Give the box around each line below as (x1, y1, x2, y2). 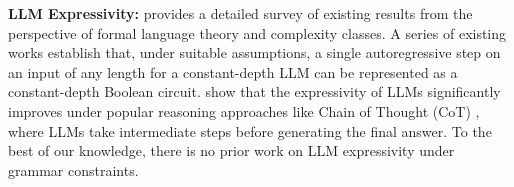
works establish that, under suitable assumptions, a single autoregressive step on (8, 42, 501, 63)
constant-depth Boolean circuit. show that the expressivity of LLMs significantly (8, 81, 501, 102)
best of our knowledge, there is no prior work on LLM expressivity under (8, 140, 455, 161)
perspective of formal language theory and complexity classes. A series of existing (8, 22, 507, 43)
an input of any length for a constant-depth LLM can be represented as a (8, 61, 458, 82)
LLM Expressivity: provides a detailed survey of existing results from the (8, 3, 473, 23)
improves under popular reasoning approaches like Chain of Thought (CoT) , (8, 100, 480, 121)
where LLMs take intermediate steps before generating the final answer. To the (8, 120, 492, 141)
